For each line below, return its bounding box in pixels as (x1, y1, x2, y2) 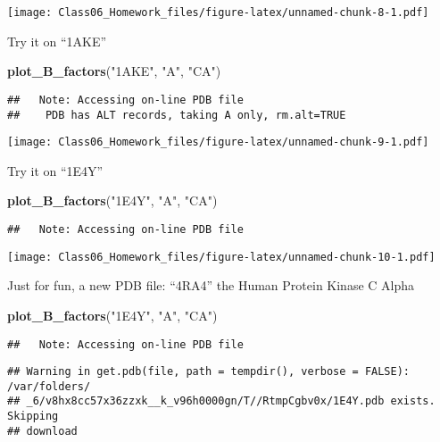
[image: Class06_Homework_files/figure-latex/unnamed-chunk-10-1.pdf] (7, 250, 436, 263)
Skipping (7, 410, 59, 423)
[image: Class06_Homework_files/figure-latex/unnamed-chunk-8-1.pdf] (7, 6, 429, 19)
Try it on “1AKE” (7, 31, 107, 50)
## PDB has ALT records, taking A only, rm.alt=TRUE (7, 108, 346, 121)
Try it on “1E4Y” (7, 161, 104, 179)
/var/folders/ (7, 379, 91, 393)
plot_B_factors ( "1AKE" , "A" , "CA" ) (7, 62, 221, 80)
